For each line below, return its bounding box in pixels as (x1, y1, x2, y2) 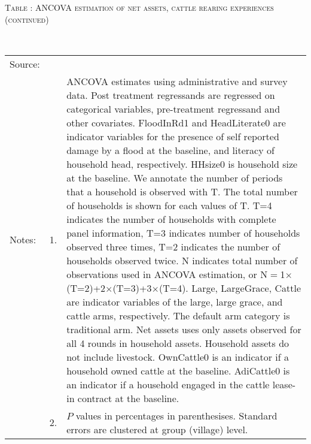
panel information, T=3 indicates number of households (66, 225, 300, 240)
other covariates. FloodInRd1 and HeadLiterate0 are (66, 115, 286, 129)
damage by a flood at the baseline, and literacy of (66, 143, 275, 157)
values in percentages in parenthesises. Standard (75, 408, 278, 422)
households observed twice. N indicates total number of (66, 253, 298, 267)
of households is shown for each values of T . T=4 (66, 198, 272, 212)
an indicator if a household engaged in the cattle (66, 377, 270, 391)
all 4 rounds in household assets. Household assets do (66, 336, 289, 350)
